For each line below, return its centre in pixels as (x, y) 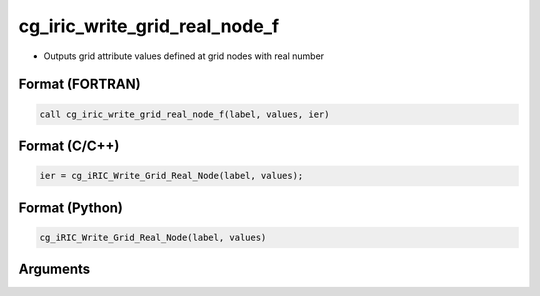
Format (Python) (71, 207)
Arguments (54, 269)
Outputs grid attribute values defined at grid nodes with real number (184, 56)
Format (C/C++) (69, 145)
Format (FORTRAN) (79, 84)
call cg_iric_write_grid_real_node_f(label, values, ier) (184, 114)
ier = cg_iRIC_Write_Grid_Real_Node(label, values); (171, 176)
